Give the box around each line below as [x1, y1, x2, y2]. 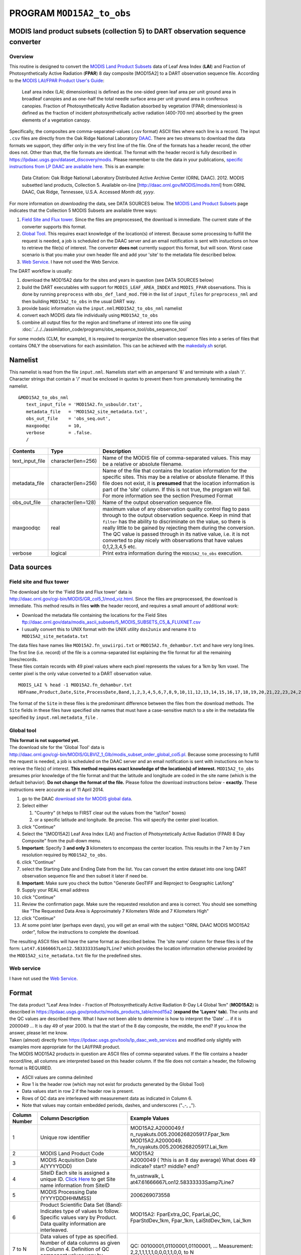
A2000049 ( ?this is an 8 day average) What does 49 [130, 1156, 256, 1163]
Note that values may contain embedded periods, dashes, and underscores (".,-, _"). [22, 1102, 197, 1108]
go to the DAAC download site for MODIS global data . [22, 796, 132, 802]
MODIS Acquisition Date [40, 1156, 97, 1163]
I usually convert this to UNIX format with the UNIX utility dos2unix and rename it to [22, 626, 197, 632]
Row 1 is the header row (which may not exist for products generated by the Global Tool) [22, 1081, 205, 1087]
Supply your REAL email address [22, 887, 90, 893]
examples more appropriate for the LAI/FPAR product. [9, 1044, 120, 1050]
